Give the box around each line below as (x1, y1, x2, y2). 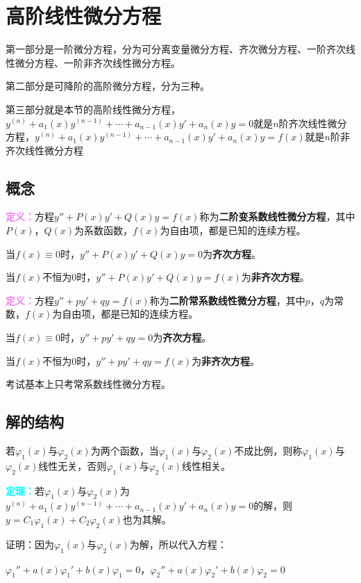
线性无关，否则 (38, 458, 107, 473)
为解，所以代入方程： (129, 536, 227, 551)
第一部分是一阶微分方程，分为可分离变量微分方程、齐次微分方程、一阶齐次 (6, 42, 346, 56)
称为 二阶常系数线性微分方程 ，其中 (149, 293, 305, 307)
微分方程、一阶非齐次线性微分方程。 (15, 55, 180, 69)
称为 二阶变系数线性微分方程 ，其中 (199, 209, 355, 224)
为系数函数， (74, 223, 133, 238)
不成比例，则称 (234, 443, 303, 458)
